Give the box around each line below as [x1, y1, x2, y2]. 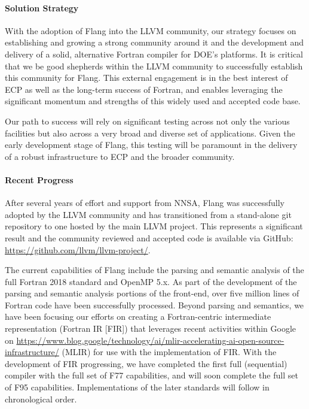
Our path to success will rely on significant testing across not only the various [5, 114, 290, 127]
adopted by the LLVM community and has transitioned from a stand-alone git [5, 208, 292, 220]
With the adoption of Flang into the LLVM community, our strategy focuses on [5, 24, 296, 37]
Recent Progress [5, 173, 74, 186]
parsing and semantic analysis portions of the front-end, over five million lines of [5, 287, 299, 299]
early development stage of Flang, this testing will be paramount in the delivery [5, 138, 298, 151]
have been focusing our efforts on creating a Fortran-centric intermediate [5, 310, 271, 323]
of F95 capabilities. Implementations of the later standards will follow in [5, 381, 270, 393]
